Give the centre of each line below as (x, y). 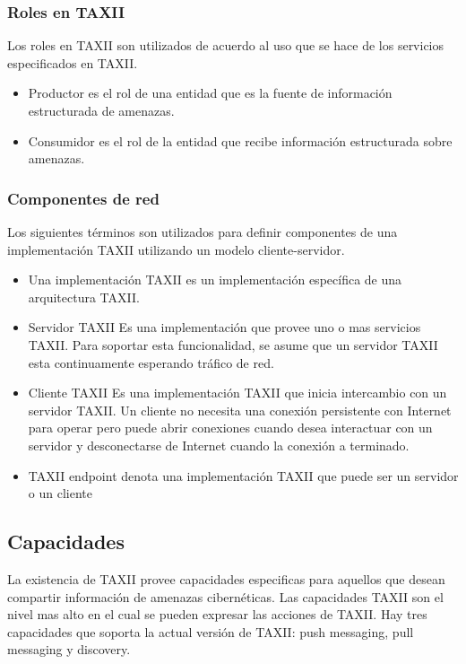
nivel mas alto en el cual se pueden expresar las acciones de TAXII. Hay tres (217, 614)
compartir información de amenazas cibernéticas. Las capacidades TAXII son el (225, 596)
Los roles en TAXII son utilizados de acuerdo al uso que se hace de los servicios (226, 45)
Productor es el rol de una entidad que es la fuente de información (210, 93)
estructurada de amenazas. (101, 110)
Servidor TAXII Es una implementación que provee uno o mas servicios (224, 327)
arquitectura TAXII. (84, 297)
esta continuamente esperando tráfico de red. (151, 362)
